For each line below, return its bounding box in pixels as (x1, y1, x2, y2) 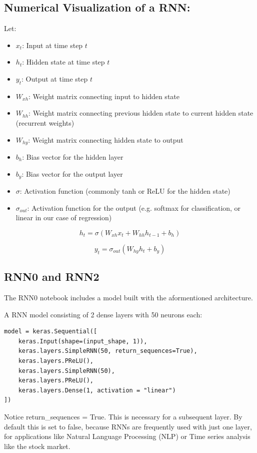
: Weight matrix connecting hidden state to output (28, 134, 183, 145)
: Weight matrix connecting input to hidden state (28, 91, 179, 101)
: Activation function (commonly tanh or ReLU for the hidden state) (19, 186, 230, 196)
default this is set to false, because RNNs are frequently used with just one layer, (4, 421, 252, 431)
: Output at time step (21, 73, 88, 84)
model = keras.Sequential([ (4, 328, 97, 335)
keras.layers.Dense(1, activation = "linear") (18, 386, 176, 394)
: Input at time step (22, 40, 83, 50)
